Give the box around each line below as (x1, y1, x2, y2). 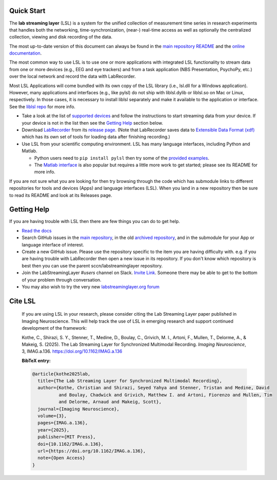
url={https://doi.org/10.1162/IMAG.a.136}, (37, 448, 146, 453)
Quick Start (9, 7, 45, 15)
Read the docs (21, 227, 52, 233)
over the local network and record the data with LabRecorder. (9, 73, 136, 80)
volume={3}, (37, 413, 67, 418)
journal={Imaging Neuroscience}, (37, 406, 119, 412)
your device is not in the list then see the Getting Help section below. (21, 120, 163, 126)
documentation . (9, 50, 42, 56)
